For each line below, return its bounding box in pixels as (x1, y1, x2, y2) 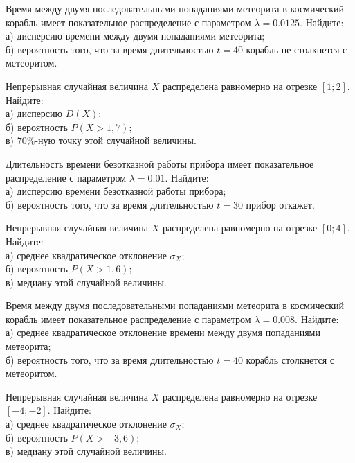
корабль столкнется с (246, 352, 334, 367)
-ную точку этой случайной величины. (35, 133, 197, 148)
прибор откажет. (246, 197, 315, 211)
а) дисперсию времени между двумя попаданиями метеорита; (6, 28, 265, 43)
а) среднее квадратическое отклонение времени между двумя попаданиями (6, 325, 320, 340)
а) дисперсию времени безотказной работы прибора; (6, 184, 226, 198)
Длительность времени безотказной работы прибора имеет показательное (6, 156, 314, 171)
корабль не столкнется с (246, 42, 347, 56)
